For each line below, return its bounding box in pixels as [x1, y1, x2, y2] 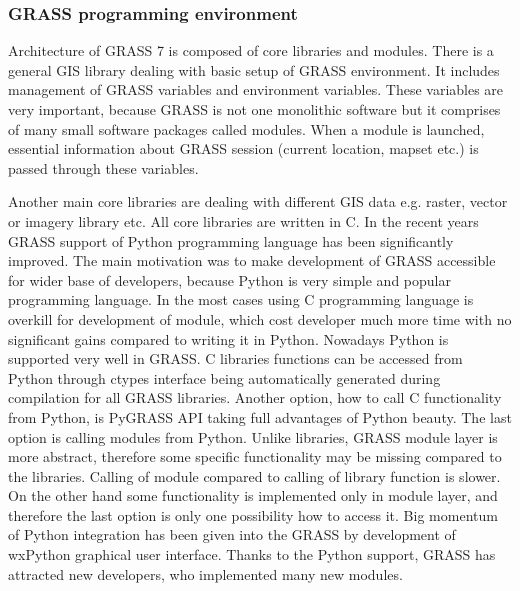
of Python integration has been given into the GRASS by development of [8, 524, 456, 545]
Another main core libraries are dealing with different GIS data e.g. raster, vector [8, 191, 508, 212]
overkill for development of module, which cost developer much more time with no [8, 308, 512, 329]
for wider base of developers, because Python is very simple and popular [8, 269, 451, 290]
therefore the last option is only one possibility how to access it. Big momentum [8, 504, 498, 525]
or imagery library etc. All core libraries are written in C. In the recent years [8, 210, 479, 231]
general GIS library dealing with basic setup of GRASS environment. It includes [8, 59, 500, 80]
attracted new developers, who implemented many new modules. [8, 563, 403, 584]
